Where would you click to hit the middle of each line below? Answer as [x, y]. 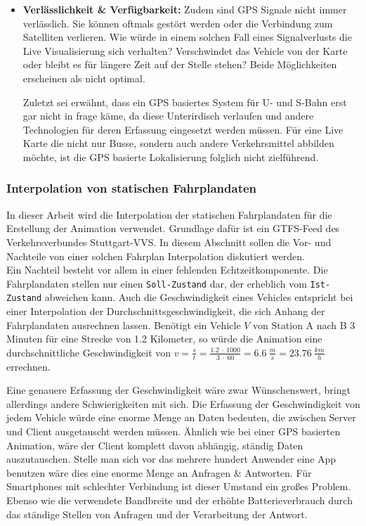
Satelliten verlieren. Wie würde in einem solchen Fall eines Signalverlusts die [187, 37]
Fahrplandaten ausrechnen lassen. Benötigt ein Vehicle [124, 325]
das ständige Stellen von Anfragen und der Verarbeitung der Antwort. [157, 514]
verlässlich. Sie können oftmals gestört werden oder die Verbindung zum [178, 23]
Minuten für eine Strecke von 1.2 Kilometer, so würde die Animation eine [164, 339]
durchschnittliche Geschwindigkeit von [89, 352]
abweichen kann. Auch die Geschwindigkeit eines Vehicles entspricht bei [199, 297]
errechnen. [28, 366]
